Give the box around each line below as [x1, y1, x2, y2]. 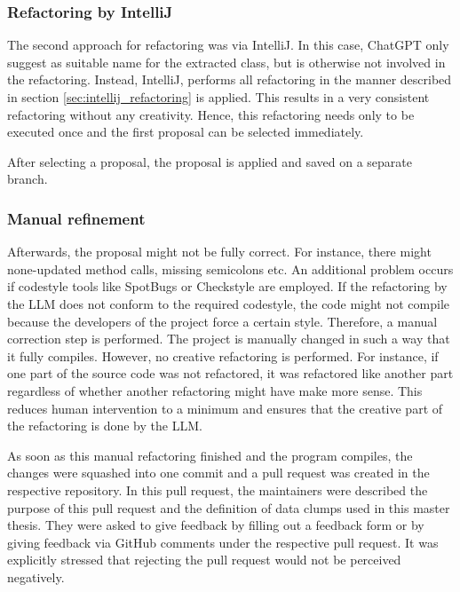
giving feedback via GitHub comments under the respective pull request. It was [7, 533, 439, 551]
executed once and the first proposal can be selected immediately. [7, 122, 364, 141]
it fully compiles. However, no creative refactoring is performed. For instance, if [7, 346, 439, 365]
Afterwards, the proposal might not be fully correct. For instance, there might [7, 242, 432, 261]
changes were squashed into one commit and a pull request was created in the [7, 463, 430, 482]
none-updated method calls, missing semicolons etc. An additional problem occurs [7, 259, 454, 278]
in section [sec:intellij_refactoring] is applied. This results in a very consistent [7, 88, 430, 106]
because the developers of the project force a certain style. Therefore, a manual [7, 312, 438, 330]
